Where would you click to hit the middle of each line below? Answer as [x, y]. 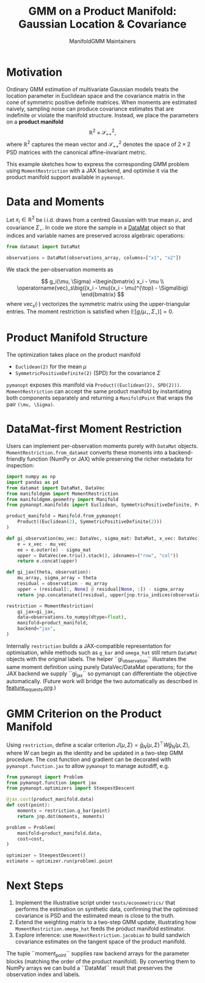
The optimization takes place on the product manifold [74, 355]
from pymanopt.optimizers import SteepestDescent [71, 788]
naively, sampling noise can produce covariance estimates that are [90, 109]
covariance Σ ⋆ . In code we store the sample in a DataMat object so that [96, 228]
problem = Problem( [31, 827]
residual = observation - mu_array [63, 583]
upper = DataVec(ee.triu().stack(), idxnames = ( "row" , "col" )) [98, 555]
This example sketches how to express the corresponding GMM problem [98, 164]
